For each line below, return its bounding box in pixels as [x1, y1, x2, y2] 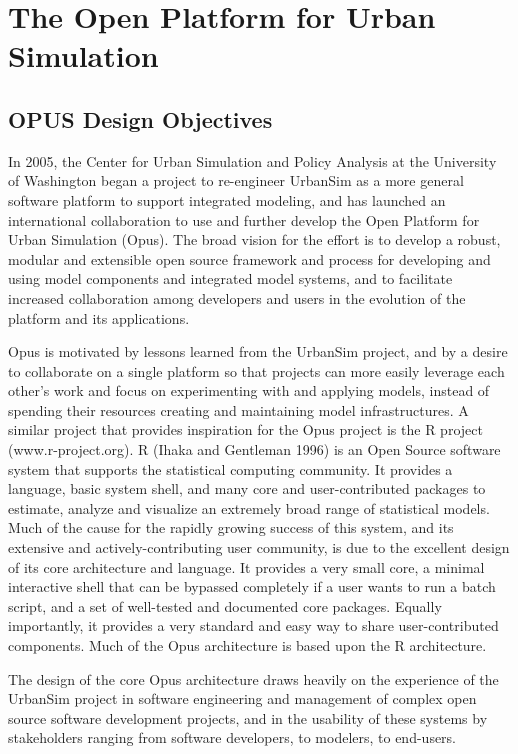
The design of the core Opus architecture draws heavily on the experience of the [8, 668, 499, 689]
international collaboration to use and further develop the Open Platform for [8, 209, 480, 230]
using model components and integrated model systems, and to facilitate [8, 268, 453, 289]
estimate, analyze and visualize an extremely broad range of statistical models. [8, 497, 490, 518]
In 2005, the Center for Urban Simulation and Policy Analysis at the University [8, 150, 497, 171]
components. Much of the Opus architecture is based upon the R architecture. [8, 635, 487, 656]
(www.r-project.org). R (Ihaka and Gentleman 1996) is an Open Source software [8, 439, 501, 460]
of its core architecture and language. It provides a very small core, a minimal [8, 556, 485, 577]
